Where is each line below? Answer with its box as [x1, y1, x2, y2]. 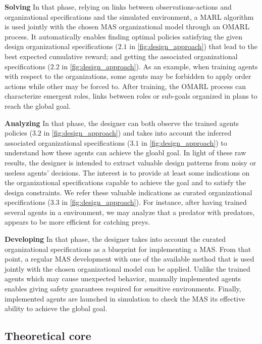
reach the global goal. [5, 100, 71, 111]
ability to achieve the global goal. [5, 303, 108, 314]
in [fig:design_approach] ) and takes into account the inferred [43, 127, 232, 138]
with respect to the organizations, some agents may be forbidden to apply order [5, 71, 251, 81]
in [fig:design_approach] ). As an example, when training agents [62, 61, 258, 71]
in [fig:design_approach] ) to [141, 137, 227, 148]
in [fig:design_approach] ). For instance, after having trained [62, 197, 247, 207]
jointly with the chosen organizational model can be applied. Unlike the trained [5, 263, 250, 274]
